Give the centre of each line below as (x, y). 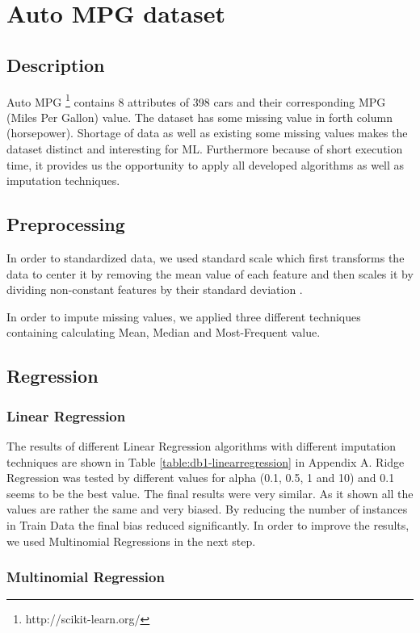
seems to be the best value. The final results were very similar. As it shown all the (210, 493)
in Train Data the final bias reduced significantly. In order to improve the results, (208, 524)
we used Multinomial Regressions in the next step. (131, 541)
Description (56, 64)
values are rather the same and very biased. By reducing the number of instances (207, 509)
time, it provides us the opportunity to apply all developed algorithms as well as (206, 164)
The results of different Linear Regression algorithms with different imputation (202, 445)
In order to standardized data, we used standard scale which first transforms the (206, 258)
